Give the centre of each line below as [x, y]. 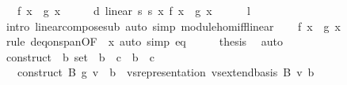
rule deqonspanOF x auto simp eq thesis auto [145, 41]
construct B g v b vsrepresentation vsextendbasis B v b [166, 72]
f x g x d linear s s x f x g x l [133, 10]
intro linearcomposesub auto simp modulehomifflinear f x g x [173, 26]
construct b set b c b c [80, 56]
